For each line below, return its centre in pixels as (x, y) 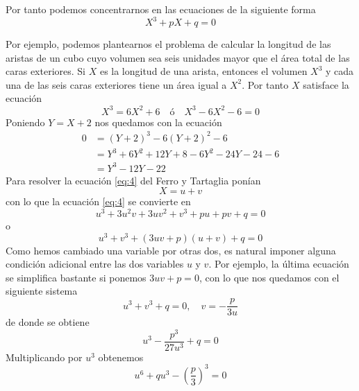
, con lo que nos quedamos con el (269, 277)
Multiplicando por (44, 357)
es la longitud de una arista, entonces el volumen (203, 71)
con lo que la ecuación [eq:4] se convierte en (98, 201)
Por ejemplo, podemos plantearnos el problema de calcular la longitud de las (168, 44)
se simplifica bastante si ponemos (76, 277)
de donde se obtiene (48, 322)
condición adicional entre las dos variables (95, 264)
